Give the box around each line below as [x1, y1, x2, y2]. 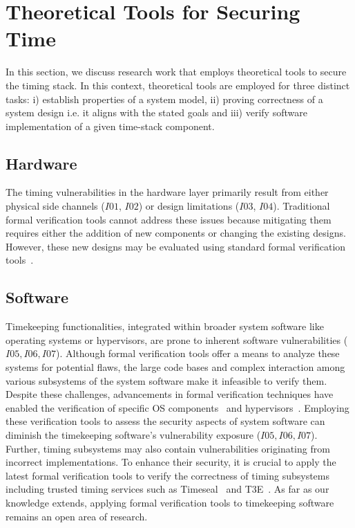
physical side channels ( [6, 199, 105, 213]
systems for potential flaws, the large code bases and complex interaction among [6, 360, 345, 374]
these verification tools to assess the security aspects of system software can [6, 414, 325, 428]
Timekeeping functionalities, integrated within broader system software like [6, 319, 324, 334]
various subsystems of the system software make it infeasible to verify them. [6, 373, 327, 388]
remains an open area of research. [6, 509, 148, 523]
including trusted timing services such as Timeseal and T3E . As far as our [6, 482, 329, 496]
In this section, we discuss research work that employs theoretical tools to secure [6, 64, 347, 79]
